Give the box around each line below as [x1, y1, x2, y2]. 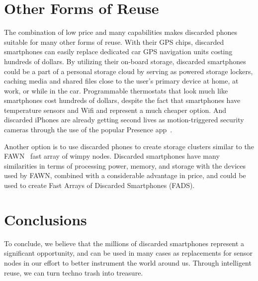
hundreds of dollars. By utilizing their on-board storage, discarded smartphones [4, 56, 246, 66]
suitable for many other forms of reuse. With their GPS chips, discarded [4, 36, 224, 47]
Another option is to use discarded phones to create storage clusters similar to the [4, 141, 254, 151]
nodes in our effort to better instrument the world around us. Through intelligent [4, 257, 252, 268]
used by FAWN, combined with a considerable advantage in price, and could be [4, 170, 246, 181]
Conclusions [4, 209, 87, 229]
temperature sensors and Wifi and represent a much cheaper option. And [4, 104, 226, 115]
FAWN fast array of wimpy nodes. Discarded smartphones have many [4, 151, 220, 161]
